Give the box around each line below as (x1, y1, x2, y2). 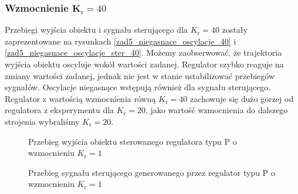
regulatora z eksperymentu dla (5, 104, 114, 116)
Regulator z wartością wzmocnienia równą (5, 92, 156, 104)
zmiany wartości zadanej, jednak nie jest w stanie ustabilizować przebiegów (5, 69, 275, 81)
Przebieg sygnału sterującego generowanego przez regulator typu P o (28, 166, 275, 178)
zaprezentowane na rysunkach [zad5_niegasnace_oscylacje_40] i (5, 35, 236, 47)
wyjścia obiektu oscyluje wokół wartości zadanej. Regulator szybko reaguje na (5, 58, 284, 70)
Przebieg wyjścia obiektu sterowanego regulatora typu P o (28, 135, 237, 147)
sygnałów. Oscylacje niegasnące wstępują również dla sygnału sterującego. (5, 81, 271, 93)
